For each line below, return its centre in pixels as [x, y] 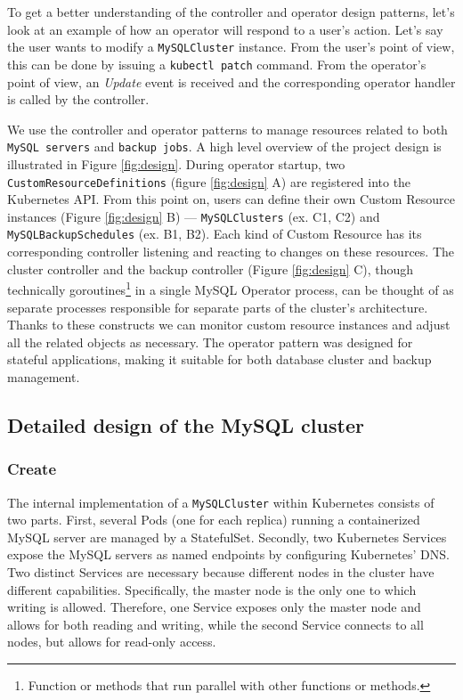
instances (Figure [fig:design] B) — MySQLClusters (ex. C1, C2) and [194, 216]
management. [44, 376]
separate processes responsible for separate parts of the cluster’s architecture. [218, 307]
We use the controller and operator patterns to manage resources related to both [227, 129]
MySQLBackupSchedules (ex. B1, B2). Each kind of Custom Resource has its [215, 234]
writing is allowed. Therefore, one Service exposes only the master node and [214, 607]
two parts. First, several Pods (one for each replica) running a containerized [214, 520]
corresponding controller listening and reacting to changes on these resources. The [231, 252]
